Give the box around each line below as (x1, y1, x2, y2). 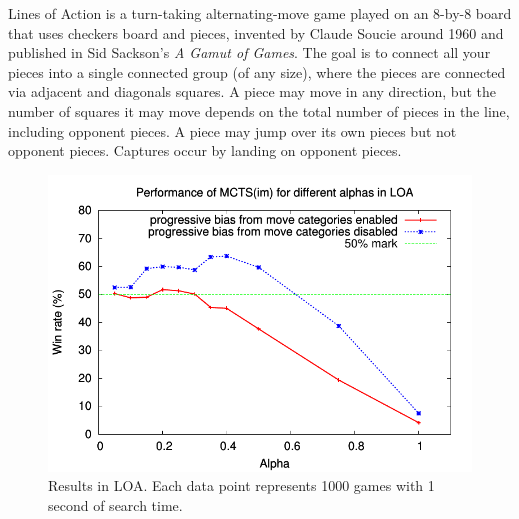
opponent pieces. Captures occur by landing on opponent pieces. (8, 140, 402, 161)
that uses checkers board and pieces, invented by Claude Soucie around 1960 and (8, 22, 504, 43)
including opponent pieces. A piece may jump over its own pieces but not (8, 120, 457, 141)
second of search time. (48, 494, 183, 515)
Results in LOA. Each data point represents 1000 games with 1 (48, 475, 435, 496)
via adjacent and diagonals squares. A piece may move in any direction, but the (8, 81, 496, 102)
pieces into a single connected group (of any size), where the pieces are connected (8, 61, 506, 82)
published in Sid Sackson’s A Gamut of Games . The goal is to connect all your (8, 42, 491, 63)
